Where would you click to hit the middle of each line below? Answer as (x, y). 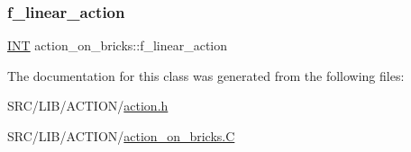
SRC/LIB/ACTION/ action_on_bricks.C (121, 136)
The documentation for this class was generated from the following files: (206, 75)
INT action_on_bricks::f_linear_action (118, 45)
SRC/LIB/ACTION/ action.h (88, 106)
